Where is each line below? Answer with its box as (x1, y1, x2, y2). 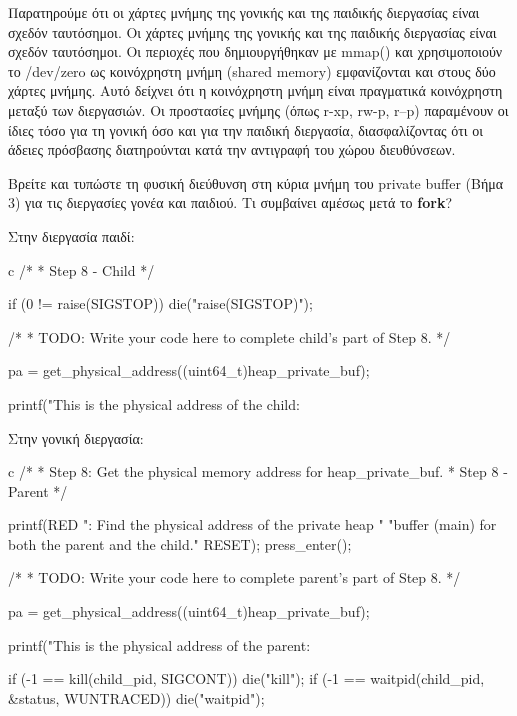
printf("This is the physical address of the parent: (8, 634, 311, 655)
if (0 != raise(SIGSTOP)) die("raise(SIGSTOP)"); (8, 293, 313, 314)
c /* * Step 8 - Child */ (8, 259, 155, 280)
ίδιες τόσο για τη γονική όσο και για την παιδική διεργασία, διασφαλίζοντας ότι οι (8, 119, 484, 140)
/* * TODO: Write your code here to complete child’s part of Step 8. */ (8, 326, 451, 347)
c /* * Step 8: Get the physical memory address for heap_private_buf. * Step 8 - (8, 461, 508, 482)
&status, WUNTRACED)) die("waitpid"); (8, 687, 265, 708)
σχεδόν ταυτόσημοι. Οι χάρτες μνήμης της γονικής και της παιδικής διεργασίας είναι (8, 21, 497, 42)
